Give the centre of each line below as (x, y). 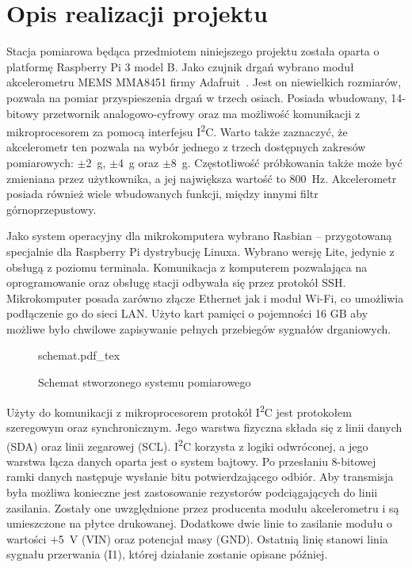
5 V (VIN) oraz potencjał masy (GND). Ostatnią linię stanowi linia (223, 538)
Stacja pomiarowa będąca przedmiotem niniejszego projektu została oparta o (193, 51)
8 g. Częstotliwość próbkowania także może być (286, 162)
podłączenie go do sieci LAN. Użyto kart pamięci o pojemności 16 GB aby (187, 313)
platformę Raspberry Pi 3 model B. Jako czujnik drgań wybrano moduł (180, 66)
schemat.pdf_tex (79, 355)
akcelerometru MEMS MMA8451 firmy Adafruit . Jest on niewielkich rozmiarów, (204, 82)
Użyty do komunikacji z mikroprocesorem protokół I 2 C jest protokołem (179, 410)
